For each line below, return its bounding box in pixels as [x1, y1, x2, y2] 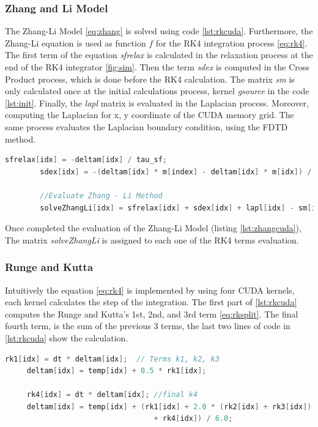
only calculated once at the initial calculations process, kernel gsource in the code [5, 84, 309, 97]
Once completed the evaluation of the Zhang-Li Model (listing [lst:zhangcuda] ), [5, 221, 301, 234]
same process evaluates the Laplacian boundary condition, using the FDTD [5, 120, 288, 133]
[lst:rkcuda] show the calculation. [5, 331, 128, 344]
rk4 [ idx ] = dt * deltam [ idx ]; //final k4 [26, 390, 198, 399]
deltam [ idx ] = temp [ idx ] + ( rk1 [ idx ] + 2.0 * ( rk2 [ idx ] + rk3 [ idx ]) [26, 402, 312, 411]
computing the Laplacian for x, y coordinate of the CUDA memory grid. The [5, 108, 294, 121]
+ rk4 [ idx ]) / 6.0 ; [153, 414, 233, 423]
